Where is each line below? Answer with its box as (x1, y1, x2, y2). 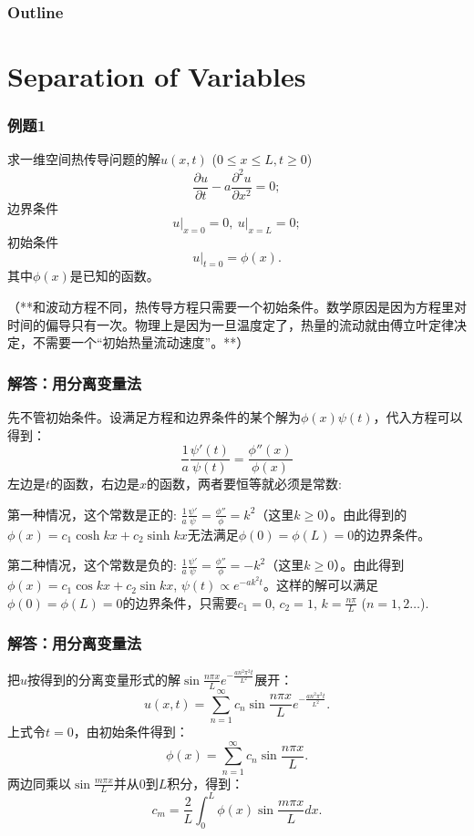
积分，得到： (167, 773, 244, 792)
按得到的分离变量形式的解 (27, 669, 181, 688)
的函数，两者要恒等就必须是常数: (147, 474, 342, 493)
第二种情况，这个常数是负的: (7, 555, 177, 574)
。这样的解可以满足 (263, 575, 378, 594)
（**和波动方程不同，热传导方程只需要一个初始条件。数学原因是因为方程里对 (7, 296, 467, 315)
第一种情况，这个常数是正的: (7, 504, 177, 523)
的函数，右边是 (50, 474, 140, 493)
